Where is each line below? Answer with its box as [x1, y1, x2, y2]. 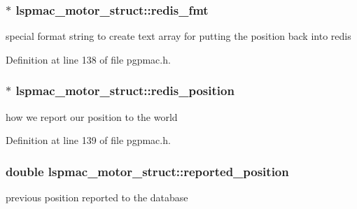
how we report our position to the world [6, 109, 178, 124]
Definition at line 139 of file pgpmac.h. [6, 133, 171, 147]
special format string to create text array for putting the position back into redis [6, 29, 351, 43]
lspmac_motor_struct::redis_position [15, 82, 234, 99]
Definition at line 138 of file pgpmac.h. [6, 52, 171, 66]
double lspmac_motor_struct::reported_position [6, 162, 289, 180]
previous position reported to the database [6, 190, 188, 205]
